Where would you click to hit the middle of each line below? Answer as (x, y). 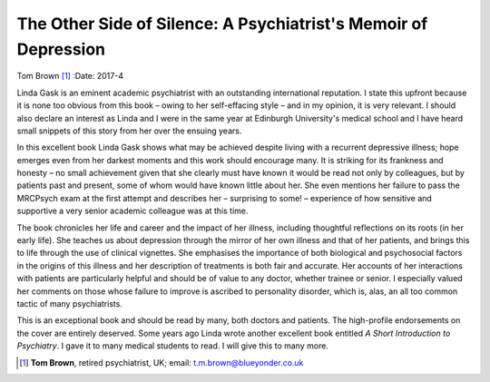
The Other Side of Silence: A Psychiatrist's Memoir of (222, 24)
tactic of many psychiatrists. (69, 303)
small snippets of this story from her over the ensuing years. (129, 131)
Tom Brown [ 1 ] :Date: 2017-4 (70, 76)
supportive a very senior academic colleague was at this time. (132, 211)
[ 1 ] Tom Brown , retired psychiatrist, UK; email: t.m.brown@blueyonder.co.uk (162, 362)
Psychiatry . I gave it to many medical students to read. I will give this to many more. (172, 346)
